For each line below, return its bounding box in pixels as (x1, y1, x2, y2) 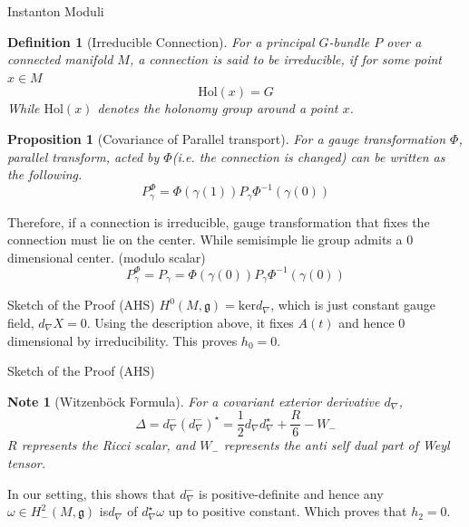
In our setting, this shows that (7, 484, 176, 503)
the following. (7, 165, 83, 184)
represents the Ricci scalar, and (21, 436, 196, 455)
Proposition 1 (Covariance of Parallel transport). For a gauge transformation (7, 129, 446, 148)
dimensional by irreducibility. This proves (7, 331, 238, 350)
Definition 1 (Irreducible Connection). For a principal (7, 32, 315, 51)
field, (7, 313, 34, 332)
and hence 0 (338, 313, 405, 332)
